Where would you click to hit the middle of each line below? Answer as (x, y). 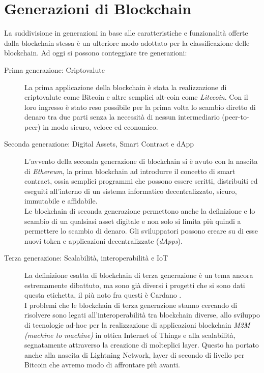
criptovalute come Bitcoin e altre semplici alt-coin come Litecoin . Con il (136, 97)
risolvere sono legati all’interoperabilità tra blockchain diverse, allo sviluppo (142, 315)
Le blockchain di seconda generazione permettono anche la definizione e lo (140, 211)
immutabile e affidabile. (61, 201)
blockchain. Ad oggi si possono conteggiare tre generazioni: (96, 53)
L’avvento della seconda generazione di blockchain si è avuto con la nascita (141, 161)
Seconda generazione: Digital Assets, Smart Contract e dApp (99, 144)
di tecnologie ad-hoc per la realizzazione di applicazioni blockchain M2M (137, 324)
